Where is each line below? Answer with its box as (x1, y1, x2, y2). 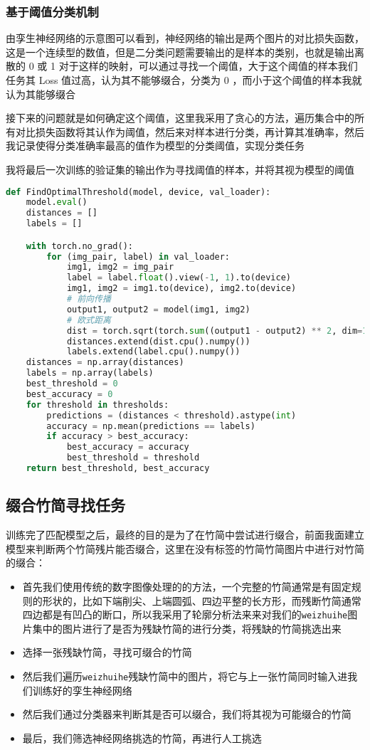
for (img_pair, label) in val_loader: (46, 251, 231, 262)
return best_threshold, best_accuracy (26, 463, 210, 474)
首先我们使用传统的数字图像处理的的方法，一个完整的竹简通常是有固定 (22, 579, 351, 593)
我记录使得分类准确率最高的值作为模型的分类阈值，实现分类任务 (6, 138, 305, 153)
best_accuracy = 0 (26, 389, 113, 399)
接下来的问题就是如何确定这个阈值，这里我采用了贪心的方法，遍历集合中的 (6, 110, 354, 125)
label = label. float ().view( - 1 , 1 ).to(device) (66, 273, 291, 283)
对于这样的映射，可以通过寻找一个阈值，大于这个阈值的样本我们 (58, 58, 358, 73)
